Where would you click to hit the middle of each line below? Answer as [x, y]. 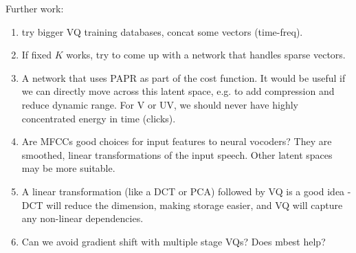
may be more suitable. [68, 168]
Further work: [35, 8]
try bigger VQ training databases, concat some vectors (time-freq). [162, 31]
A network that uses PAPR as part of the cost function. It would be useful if [183, 77]
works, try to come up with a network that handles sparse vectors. [206, 55]
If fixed [36, 55]
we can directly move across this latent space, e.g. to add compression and [178, 91]
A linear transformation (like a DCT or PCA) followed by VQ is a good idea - [186, 191]
